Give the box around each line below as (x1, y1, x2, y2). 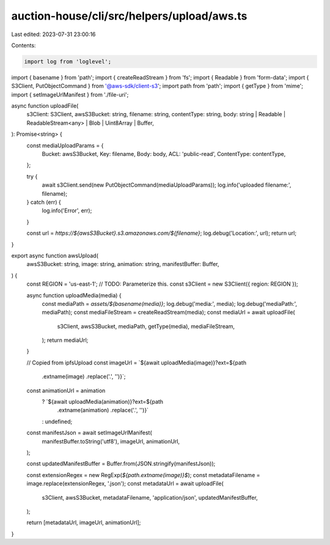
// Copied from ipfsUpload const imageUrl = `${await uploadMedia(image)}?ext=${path (26, 358, 247, 366)
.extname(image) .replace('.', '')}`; (42, 373, 126, 380)
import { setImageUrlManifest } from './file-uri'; (11, 91, 129, 98)
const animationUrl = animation (26, 387, 106, 394)
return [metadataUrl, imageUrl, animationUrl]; (26, 519, 141, 526)
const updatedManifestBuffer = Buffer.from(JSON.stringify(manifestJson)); (26, 460, 216, 467)
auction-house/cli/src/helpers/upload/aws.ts (11, 9, 248, 23)
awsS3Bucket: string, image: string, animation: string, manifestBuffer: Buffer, (26, 261, 219, 268)
